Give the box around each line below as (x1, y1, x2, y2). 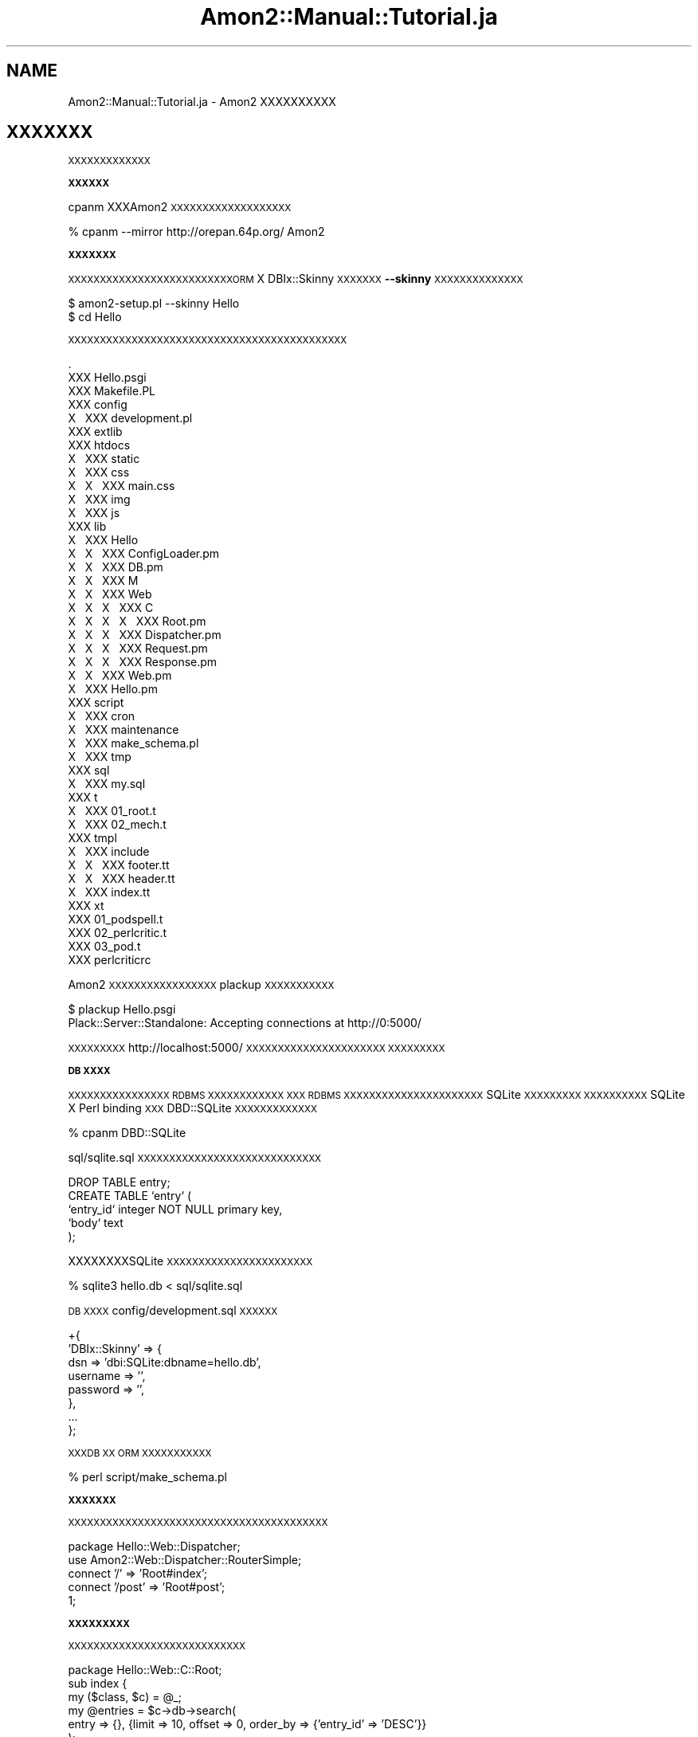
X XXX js (68, 506, 120, 520)
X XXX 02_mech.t (68, 818, 167, 832)
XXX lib (68, 520, 107, 534)
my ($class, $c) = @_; (68, 1690, 182, 1704)
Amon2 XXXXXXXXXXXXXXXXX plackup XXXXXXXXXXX (68, 978, 335, 992)
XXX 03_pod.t (68, 939, 141, 954)
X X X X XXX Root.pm (68, 614, 206, 629)
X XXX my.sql (68, 777, 146, 791)
